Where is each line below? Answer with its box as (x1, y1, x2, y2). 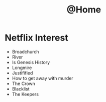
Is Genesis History (12, 59, 50, 65)
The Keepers (12, 91, 39, 97)
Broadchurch (12, 48, 39, 54)
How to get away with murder (12, 75, 73, 81)
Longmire (12, 64, 32, 70)
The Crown (12, 80, 36, 86)
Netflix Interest (5, 32, 68, 43)
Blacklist (12, 85, 30, 91)
